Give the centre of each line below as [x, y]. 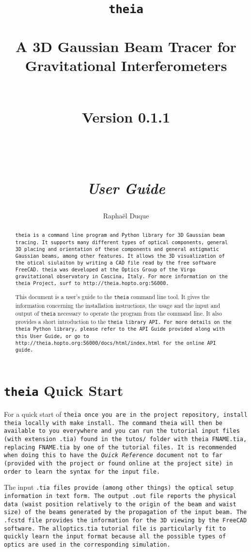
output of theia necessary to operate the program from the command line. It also [118, 313]
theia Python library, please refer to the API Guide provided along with [120, 329]
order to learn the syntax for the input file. [82, 472]
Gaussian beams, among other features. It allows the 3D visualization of [120, 256]
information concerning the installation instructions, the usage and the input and [118, 305]
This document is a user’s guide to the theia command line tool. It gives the [112, 297]
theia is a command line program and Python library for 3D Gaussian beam [120, 235]
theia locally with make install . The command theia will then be [113, 423]
